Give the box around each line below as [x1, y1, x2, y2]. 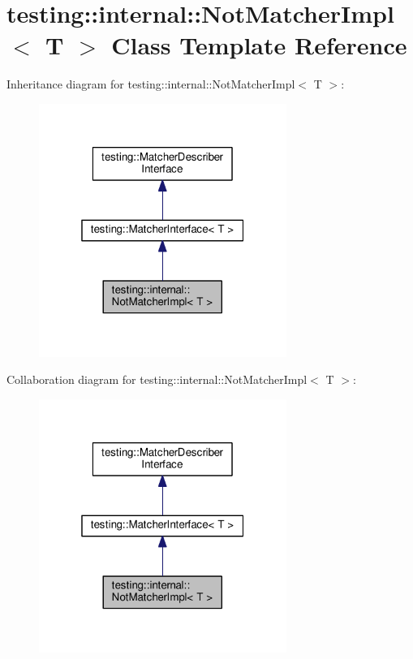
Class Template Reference [111, 28, 407, 62]
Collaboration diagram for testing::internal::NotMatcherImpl [6, 371, 308, 388]
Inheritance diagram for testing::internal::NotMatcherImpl [6, 75, 295, 93]
